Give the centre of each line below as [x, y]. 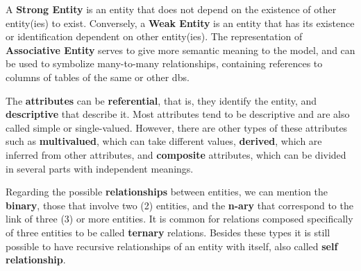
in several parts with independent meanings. [100, 168]
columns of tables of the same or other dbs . [98, 77]
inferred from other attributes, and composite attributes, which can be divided [176, 154]
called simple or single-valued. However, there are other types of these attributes [177, 127]
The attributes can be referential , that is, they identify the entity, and [161, 100]
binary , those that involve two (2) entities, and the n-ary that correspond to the [179, 205]
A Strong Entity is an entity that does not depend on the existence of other [171, 9]
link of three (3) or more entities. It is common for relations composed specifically [179, 219]
